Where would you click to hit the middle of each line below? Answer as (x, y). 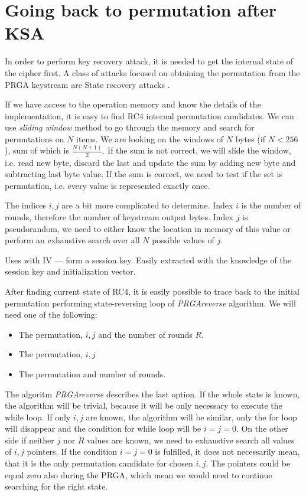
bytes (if (250, 138)
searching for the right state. (56, 486)
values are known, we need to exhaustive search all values (191, 440)
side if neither (30, 440)
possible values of (183, 240)
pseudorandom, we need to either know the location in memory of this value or (148, 228)
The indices (26, 205)
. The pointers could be (248, 463)
